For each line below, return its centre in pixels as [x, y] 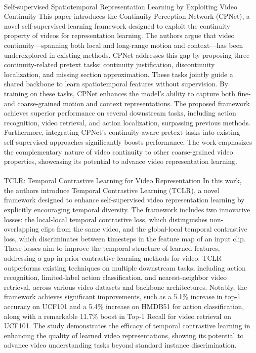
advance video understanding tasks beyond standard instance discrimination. [120, 345]
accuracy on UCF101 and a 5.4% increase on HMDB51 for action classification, [124, 306]
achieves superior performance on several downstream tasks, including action [120, 113]
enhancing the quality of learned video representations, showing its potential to [124, 335]
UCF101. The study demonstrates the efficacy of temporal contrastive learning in [127, 326]
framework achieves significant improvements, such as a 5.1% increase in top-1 [122, 296]
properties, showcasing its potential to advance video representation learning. [121, 161]
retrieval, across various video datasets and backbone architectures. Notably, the [126, 287]
